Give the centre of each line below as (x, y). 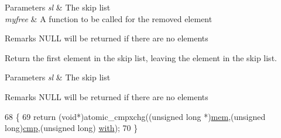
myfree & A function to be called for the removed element (109, 18)
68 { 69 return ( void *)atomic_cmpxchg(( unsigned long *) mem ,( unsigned (135, 116)
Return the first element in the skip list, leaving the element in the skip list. (141, 57)
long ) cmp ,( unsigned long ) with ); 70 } (71, 128)
